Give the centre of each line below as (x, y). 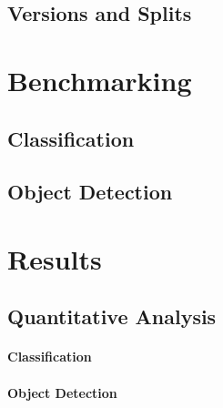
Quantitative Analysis (112, 316)
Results (55, 258)
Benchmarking (100, 80)
